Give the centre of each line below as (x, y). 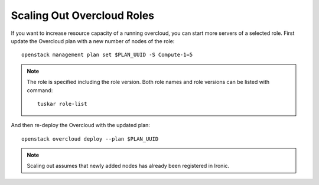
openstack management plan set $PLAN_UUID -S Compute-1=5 (107, 55)
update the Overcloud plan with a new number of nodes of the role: (93, 41)
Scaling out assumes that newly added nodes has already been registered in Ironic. (128, 166)
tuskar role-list (62, 104)
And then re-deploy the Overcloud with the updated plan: (81, 125)
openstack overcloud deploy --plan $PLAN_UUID (90, 139)
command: (40, 90)
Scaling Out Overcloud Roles (83, 15)
